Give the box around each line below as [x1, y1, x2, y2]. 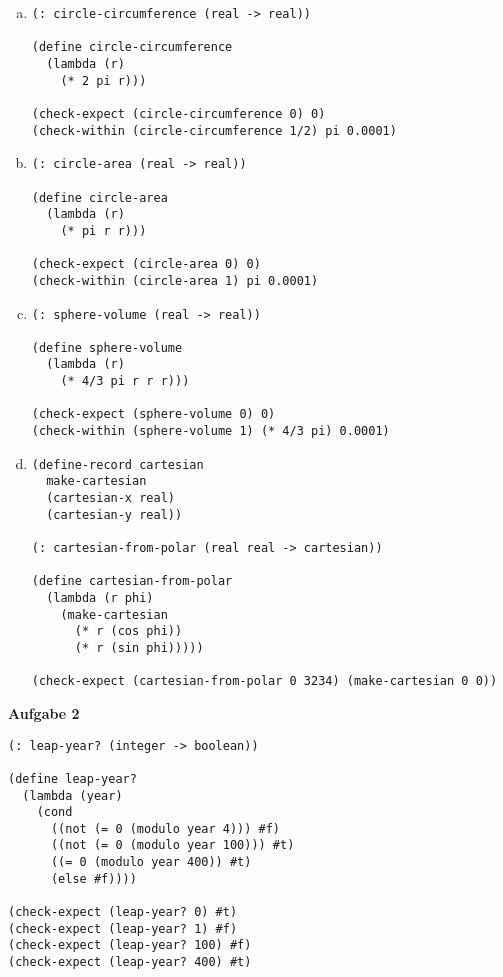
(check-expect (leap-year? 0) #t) [8, 905, 238, 920]
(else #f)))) [50, 871, 137, 886]
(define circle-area [31, 190, 168, 205]
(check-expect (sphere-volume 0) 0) [31, 407, 276, 422]
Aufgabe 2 [8, 702, 80, 723]
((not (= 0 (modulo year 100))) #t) [50, 838, 295, 853]
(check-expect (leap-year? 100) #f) [8, 938, 252, 953]
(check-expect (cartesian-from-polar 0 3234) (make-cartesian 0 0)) [31, 674, 498, 689]
